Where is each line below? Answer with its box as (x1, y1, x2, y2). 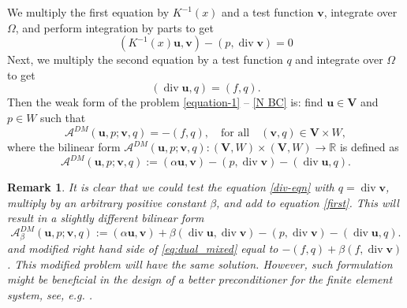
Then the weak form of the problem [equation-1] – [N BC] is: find (7, 94, 323, 110)
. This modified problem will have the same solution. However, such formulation (7, 255, 393, 272)
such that (40, 109, 86, 125)
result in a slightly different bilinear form (7, 210, 204, 226)
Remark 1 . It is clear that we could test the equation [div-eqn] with (7, 179, 334, 195)
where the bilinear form (7, 139, 121, 155)
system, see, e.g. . (7, 286, 93, 302)
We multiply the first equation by (7, 4, 170, 20)
